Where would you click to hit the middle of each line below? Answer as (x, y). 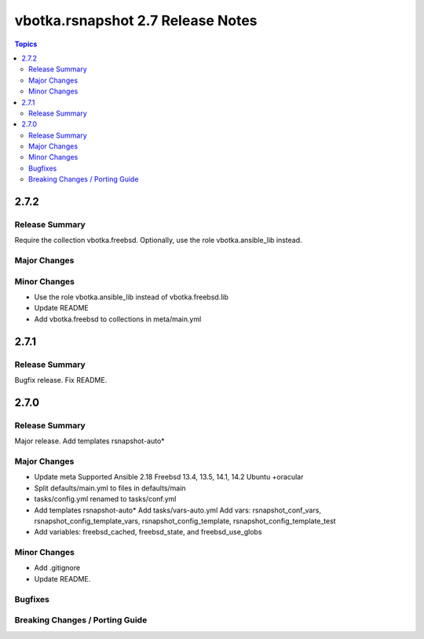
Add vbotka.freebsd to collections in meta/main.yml (118, 319)
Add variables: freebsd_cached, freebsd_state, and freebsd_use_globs (148, 532)
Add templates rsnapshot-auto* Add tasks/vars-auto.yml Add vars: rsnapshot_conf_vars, (178, 510)
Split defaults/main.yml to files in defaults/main (110, 488)
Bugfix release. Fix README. (61, 380)
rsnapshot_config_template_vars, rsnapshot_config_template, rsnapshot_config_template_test (185, 521)
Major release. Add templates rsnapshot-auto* (90, 441)
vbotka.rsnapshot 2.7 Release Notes (136, 20)
